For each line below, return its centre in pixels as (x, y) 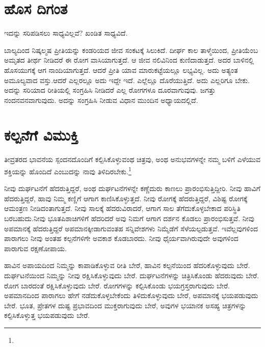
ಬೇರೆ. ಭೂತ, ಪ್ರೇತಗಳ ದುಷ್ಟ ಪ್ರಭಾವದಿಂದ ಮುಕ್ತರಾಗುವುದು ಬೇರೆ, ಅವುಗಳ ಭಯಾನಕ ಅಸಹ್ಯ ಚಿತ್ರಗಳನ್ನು (125, 305)
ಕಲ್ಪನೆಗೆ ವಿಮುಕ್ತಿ (41, 135)
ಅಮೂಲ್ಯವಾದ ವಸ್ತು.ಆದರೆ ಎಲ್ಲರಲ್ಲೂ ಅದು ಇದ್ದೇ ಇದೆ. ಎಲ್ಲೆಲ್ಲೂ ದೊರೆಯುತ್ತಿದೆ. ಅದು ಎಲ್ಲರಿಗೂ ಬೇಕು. (127, 80)
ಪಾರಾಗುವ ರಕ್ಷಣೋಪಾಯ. (35, 248)
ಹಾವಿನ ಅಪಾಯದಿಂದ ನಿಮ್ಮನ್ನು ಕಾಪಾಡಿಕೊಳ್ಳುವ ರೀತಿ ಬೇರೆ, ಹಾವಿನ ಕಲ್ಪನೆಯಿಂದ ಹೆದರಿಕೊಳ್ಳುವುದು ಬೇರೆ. (127, 265)
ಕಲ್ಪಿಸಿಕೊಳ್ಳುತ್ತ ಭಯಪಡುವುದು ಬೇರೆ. (47, 315)
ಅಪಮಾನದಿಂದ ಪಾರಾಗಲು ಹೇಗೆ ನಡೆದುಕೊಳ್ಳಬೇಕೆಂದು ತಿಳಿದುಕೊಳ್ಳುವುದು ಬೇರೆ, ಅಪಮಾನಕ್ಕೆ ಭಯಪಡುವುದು (131, 295)
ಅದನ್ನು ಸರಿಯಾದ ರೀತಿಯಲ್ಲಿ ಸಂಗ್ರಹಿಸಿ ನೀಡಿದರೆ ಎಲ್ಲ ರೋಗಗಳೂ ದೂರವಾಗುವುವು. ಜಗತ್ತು (110, 90)
